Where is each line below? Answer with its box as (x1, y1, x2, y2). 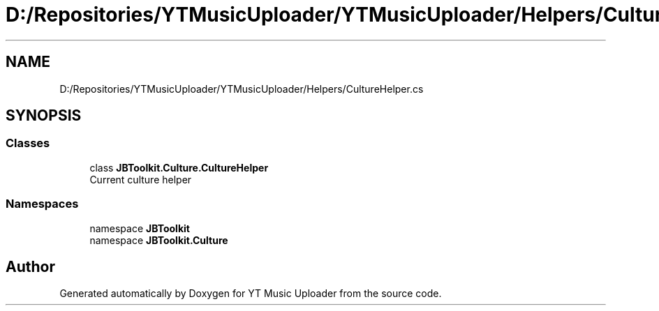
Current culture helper (89, 173, 192, 185)
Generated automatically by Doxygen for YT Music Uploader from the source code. (59, 287, 442, 300)
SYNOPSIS (6, 107, 82, 125)
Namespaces (6, 197, 79, 211)
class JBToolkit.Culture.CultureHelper (89, 161, 269, 174)
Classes (6, 136, 50, 151)
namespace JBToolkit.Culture (89, 234, 228, 246)
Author (6, 257, 55, 275)
